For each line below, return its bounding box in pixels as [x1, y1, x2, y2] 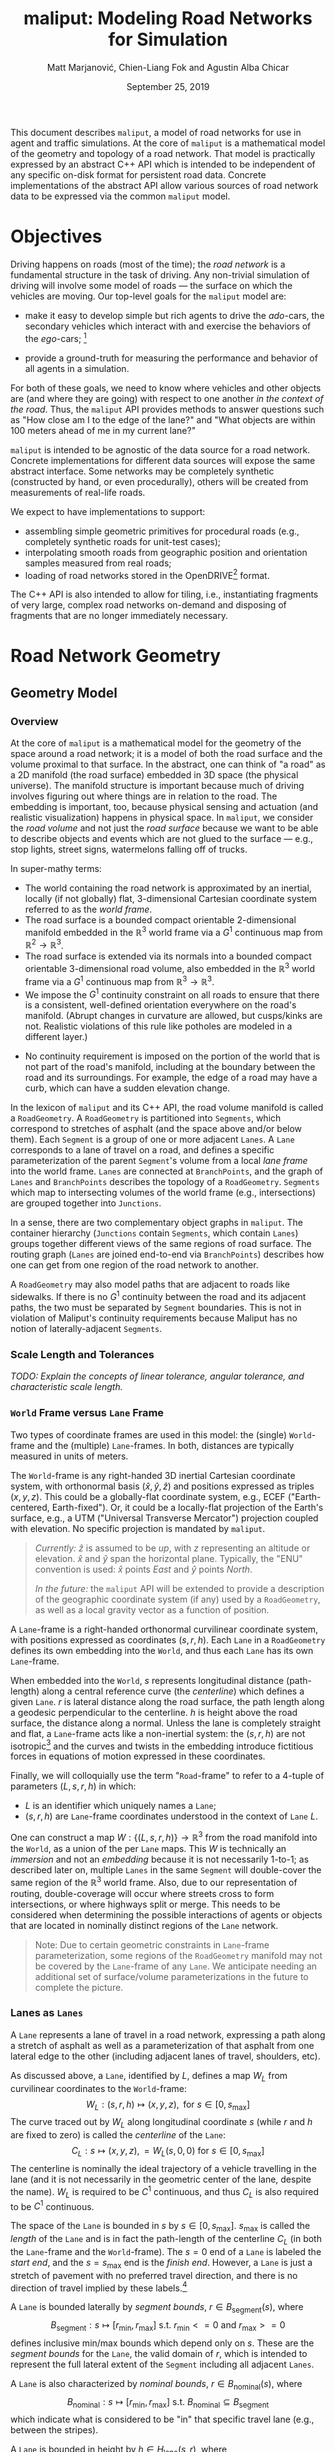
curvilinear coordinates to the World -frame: [10, 2082, 188, 2094]
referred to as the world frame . [24, 903, 153, 916]
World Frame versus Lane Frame [10, 1406, 165, 1420]
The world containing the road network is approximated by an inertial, [24, 882, 312, 894]
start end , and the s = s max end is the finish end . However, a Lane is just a [10, 2256, 313, 2271]
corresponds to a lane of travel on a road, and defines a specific [10, 1144, 275, 1156]
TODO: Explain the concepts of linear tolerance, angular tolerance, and [10, 1370, 305, 1382]
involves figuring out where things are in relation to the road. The [10, 790, 278, 802]
